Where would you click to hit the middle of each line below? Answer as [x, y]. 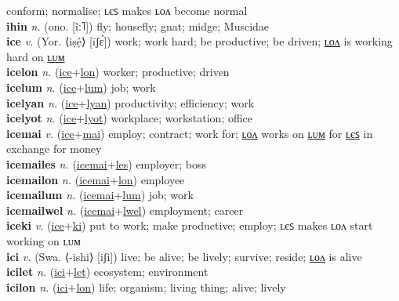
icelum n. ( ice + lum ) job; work [81, 87]
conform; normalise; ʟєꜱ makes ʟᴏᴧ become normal [127, 10]
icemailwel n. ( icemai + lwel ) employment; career [125, 210]
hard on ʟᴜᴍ [36, 56]
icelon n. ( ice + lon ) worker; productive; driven [118, 72]
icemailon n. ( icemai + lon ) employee [96, 179]
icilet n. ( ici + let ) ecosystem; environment [107, 272]
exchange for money [54, 149]
